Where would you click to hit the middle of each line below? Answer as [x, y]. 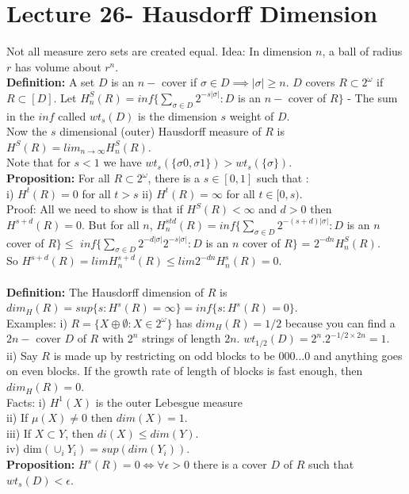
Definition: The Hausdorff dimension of [105, 291]
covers [320, 82]
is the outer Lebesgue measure [169, 402]
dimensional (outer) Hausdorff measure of [161, 131]
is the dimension [178, 115]
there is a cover [230, 464]
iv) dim [24, 448]
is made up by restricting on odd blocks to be [164, 355]
